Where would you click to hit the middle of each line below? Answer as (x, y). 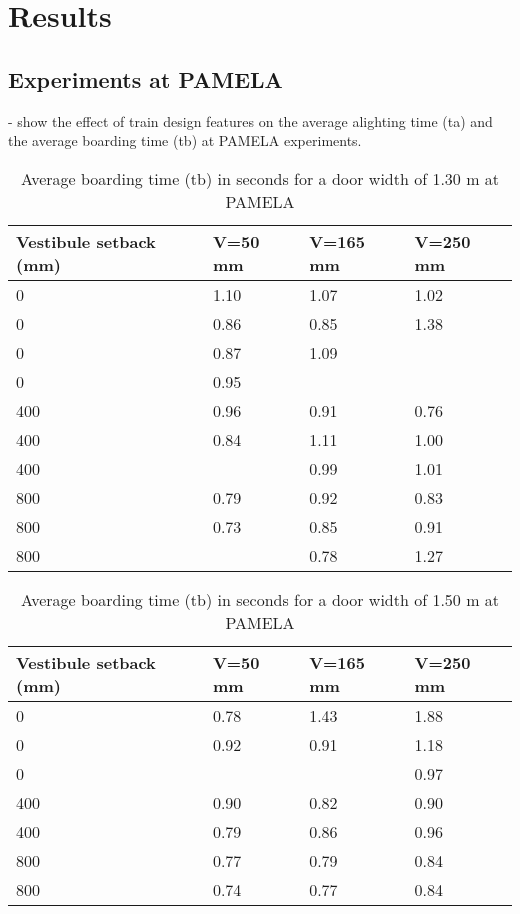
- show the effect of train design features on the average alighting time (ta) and (250, 120)
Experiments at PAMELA (145, 78)
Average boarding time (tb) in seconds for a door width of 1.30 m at (260, 178)
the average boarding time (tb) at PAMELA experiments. (185, 140)
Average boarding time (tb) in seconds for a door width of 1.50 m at (260, 599)
